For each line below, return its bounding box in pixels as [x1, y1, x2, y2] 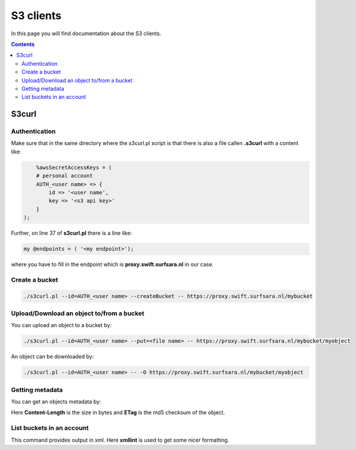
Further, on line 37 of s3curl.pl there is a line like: [11, 230, 132, 237]
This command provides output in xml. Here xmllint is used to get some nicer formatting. [11, 436, 230, 443]
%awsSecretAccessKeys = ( [36, 164, 112, 171]
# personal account [36, 172, 94, 179]
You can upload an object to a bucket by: [11, 322, 112, 329]
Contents [11, 41, 35, 48]
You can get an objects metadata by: [11, 398, 101, 405]
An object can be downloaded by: [11, 353, 94, 360]
